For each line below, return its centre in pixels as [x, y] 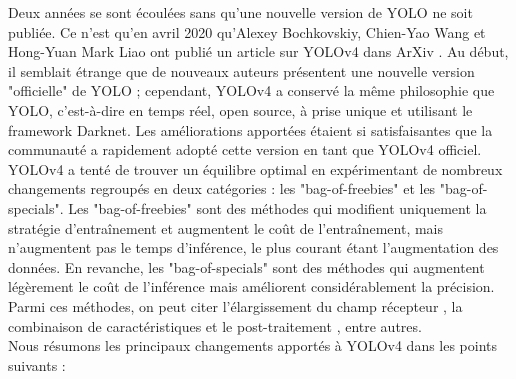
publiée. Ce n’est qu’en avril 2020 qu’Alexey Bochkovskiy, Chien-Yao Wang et [247, 31]
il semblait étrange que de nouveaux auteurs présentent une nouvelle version [241, 70]
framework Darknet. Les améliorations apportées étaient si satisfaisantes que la [250, 129]
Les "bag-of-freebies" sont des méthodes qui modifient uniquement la [277, 207]
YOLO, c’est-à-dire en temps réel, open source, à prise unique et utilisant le [240, 109]
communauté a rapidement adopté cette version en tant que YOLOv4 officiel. [245, 149]
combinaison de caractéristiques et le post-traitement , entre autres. [215, 325]
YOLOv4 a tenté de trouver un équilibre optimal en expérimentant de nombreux [255, 168]
